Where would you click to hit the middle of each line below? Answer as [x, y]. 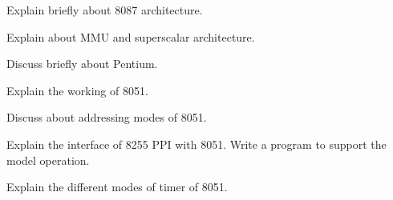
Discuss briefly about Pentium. [82, 64]
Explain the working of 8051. [77, 90]
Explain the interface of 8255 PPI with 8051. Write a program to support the [196, 144]
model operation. [48, 160]
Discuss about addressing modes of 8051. [107, 117]
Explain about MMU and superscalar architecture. [131, 36]
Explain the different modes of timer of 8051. [117, 187]
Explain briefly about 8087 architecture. [105, 10]
